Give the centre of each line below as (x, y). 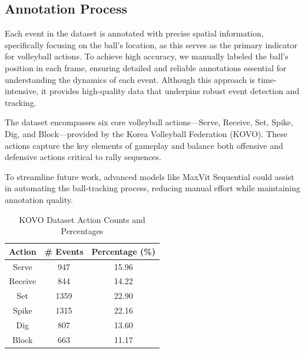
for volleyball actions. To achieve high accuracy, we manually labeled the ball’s (147, 56)
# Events (64, 251)
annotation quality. (39, 199)
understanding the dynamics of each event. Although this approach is (130, 79)
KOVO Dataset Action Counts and (82, 219)
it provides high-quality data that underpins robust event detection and (170, 91)
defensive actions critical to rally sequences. (83, 157)
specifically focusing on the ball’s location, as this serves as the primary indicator (151, 44)
